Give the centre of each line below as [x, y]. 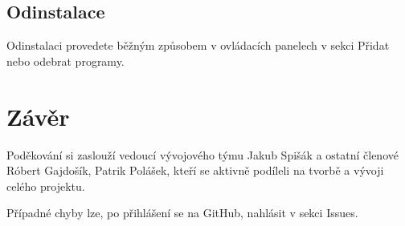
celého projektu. [46, 186]
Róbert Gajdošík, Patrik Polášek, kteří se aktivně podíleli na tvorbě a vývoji [195, 170]
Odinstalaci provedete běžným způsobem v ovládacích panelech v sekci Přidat [198, 45]
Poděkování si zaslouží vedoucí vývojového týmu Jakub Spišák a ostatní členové [202, 154]
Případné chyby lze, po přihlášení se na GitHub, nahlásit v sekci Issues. [182, 213]
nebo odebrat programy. [65, 61]
